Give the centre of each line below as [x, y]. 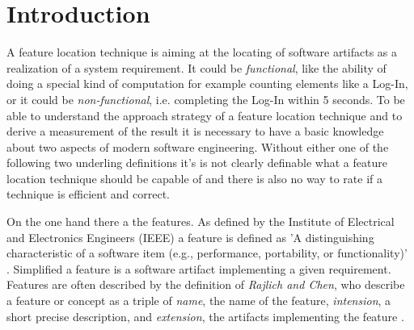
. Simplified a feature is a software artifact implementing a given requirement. [199, 268]
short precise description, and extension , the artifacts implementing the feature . [205, 316]
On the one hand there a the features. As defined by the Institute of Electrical [201, 221]
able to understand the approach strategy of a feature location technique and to [205, 115]
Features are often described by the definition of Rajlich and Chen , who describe [206, 284]
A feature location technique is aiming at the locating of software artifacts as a [202, 52]
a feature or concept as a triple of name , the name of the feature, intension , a [199, 301]
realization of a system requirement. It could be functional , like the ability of [196, 67]
